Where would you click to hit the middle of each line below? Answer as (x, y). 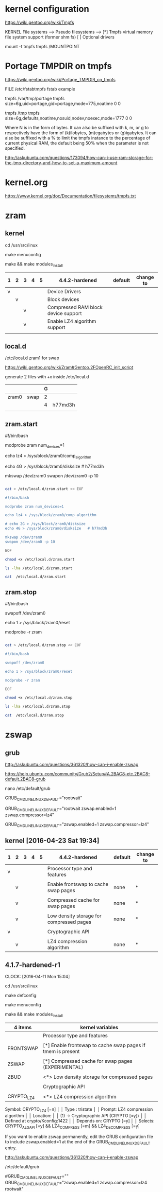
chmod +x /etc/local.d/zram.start (40, 559)
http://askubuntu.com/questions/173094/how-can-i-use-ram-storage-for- (79, 158)
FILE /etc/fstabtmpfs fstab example (40, 89)
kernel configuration (47, 9)
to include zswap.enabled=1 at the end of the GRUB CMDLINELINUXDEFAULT (78, 1142)
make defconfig (21, 996)
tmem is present (61, 1051)
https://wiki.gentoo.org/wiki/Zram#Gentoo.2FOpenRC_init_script (69, 368)
